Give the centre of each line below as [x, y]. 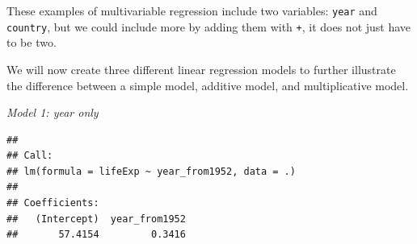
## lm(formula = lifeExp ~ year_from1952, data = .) [151, 171]
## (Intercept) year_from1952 [96, 219]
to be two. [32, 42]
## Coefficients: [53, 203]
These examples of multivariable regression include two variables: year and [192, 10]
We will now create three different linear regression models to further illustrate [201, 69]
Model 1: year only [53, 112]
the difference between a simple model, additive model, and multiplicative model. [208, 85]
